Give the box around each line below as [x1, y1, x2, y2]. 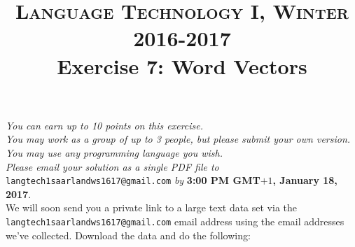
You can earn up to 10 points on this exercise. [6, 118, 204, 132]
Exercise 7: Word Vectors [57, 51, 307, 80]
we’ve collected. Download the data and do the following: [6, 227, 251, 242]
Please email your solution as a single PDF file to [6, 159, 219, 174]
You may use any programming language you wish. [6, 145, 223, 160]
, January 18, [272, 173, 337, 188]
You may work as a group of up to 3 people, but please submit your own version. [6, 132, 351, 146]
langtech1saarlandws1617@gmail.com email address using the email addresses [6, 213, 344, 228]
